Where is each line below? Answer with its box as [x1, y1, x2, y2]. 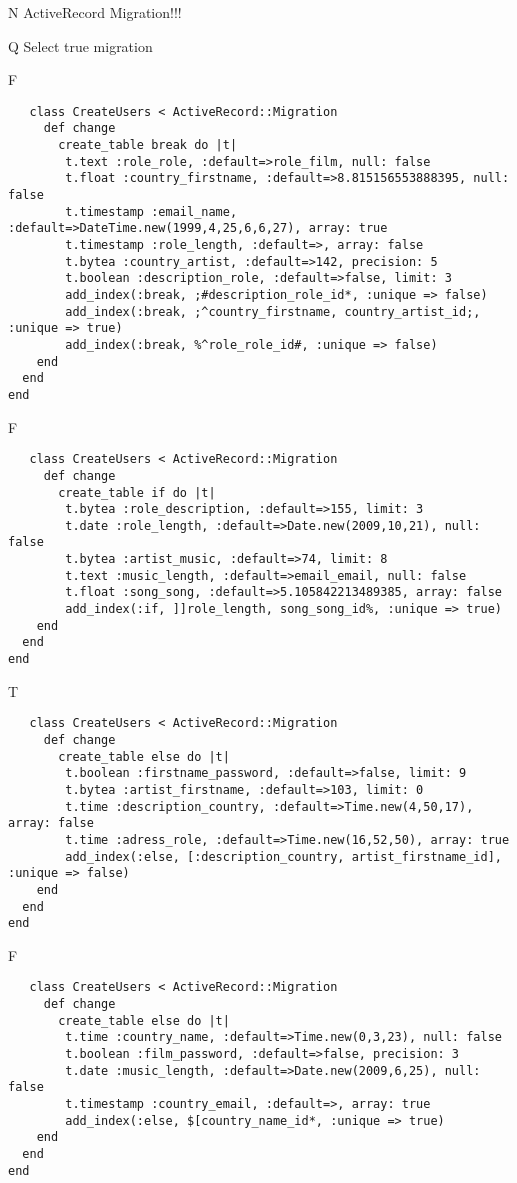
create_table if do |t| [58, 485, 216, 500]
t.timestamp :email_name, [65, 204, 238, 219]
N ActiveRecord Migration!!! [8, 2, 182, 22]
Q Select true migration [8, 35, 153, 56]
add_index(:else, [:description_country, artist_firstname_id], [65, 849, 502, 864]
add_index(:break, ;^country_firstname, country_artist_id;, [65, 304, 481, 319]
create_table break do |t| [58, 138, 238, 153]
